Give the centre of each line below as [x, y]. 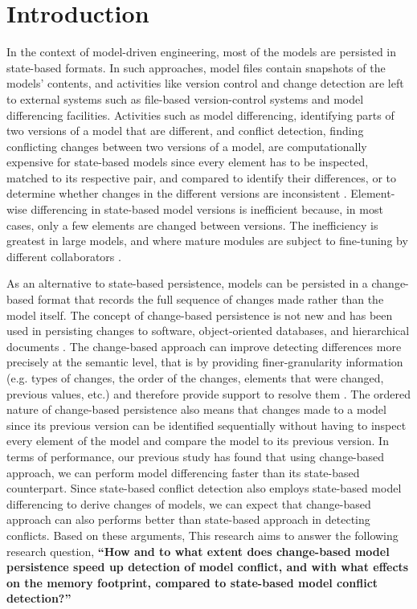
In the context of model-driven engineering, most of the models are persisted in [202, 52]
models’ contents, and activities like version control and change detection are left [205, 83]
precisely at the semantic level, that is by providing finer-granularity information [205, 362]
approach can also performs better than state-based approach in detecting [188, 519]
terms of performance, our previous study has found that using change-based [196, 456]
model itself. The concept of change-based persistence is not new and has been [200, 315]
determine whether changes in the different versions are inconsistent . [177, 193]
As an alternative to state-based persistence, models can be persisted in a [187, 283]
